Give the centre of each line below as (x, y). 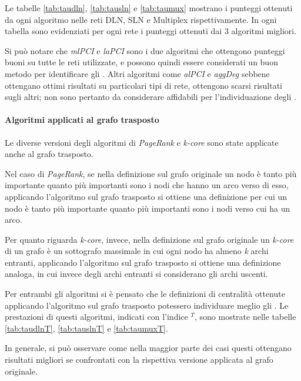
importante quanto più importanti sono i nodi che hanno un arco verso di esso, (147, 185)
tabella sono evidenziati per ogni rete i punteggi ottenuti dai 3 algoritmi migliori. (151, 31)
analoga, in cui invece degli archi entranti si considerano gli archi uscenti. (136, 274)
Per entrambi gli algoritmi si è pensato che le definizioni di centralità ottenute (145, 294)
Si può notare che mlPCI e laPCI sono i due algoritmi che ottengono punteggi (145, 50)
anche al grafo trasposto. (49, 154)
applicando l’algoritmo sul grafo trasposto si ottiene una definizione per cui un (146, 196)
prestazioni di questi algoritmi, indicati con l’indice (96, 317)
